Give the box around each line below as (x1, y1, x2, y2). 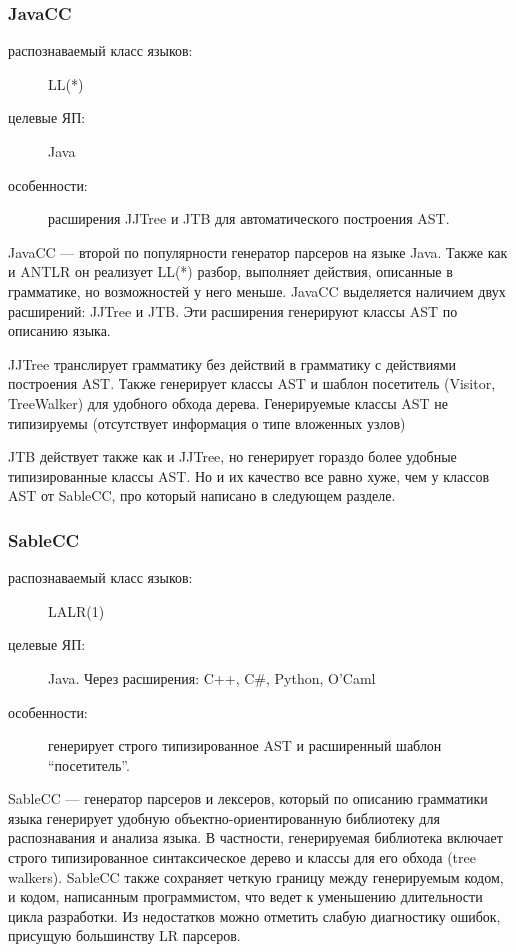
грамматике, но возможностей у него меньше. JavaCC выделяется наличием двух (8, 280, 506, 301)
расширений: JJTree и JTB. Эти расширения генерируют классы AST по (8, 300, 458, 321)
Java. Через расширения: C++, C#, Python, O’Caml (48, 667, 376, 688)
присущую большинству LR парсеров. (8, 925, 241, 946)
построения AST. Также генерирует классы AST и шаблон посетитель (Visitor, (8, 373, 496, 394)
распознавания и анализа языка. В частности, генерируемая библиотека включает (8, 827, 503, 848)
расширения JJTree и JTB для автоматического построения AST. (48, 208, 450, 229)
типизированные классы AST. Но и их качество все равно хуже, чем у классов (8, 465, 490, 486)
